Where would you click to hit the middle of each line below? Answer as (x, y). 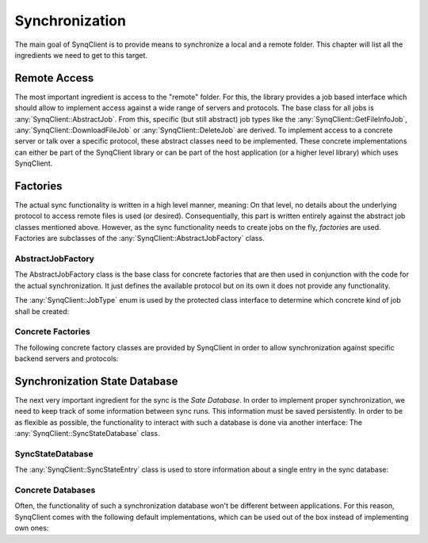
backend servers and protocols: (67, 359)
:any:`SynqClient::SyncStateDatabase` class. (87, 434)
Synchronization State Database (96, 381)
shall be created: (42, 311)
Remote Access (54, 78)
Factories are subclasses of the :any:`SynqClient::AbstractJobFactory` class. (139, 239)
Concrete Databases (55, 490)
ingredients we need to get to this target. (81, 55)
